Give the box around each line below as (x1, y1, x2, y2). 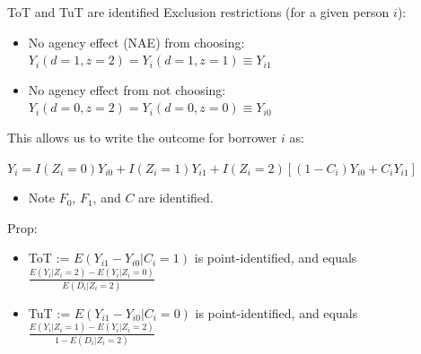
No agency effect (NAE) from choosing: (28, 32, 245, 51)
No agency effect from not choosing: (28, 80, 226, 99)
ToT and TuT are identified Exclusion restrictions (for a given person (7, 3, 390, 21)
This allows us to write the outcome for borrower (7, 127, 277, 146)
